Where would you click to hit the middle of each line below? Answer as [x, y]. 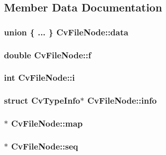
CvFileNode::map [47, 123]
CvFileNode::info [122, 100]
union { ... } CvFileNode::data [66, 32]
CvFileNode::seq [45, 146]
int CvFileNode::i [40, 77]
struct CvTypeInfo [42, 100]
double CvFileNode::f [48, 55]
